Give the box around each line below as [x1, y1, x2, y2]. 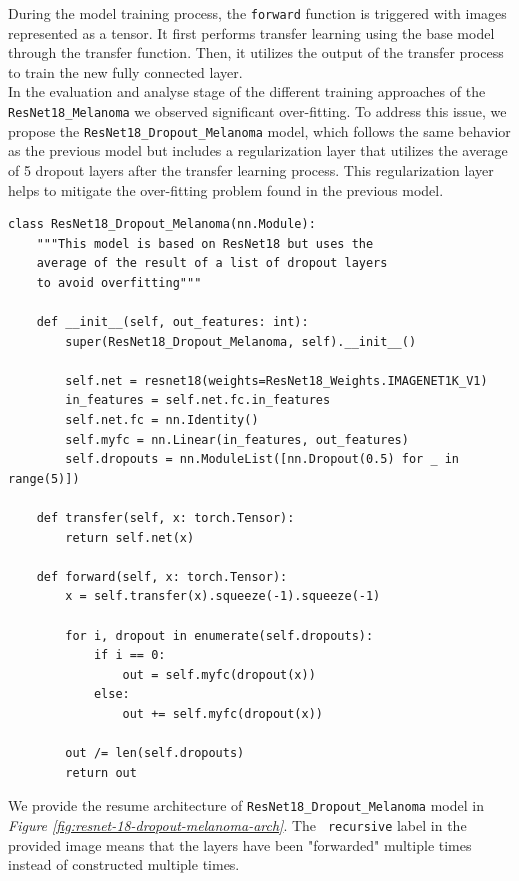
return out [65, 765, 137, 780]
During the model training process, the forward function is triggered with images [8, 3, 507, 23]
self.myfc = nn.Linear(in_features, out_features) [65, 432, 409, 447]
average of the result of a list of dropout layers [36, 256, 388, 271]
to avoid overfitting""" [36, 275, 202, 290]
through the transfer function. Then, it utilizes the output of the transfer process [8, 42, 504, 63]
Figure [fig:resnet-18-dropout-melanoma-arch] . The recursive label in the [8, 815, 467, 835]
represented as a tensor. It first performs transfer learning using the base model [8, 22, 495, 43]
